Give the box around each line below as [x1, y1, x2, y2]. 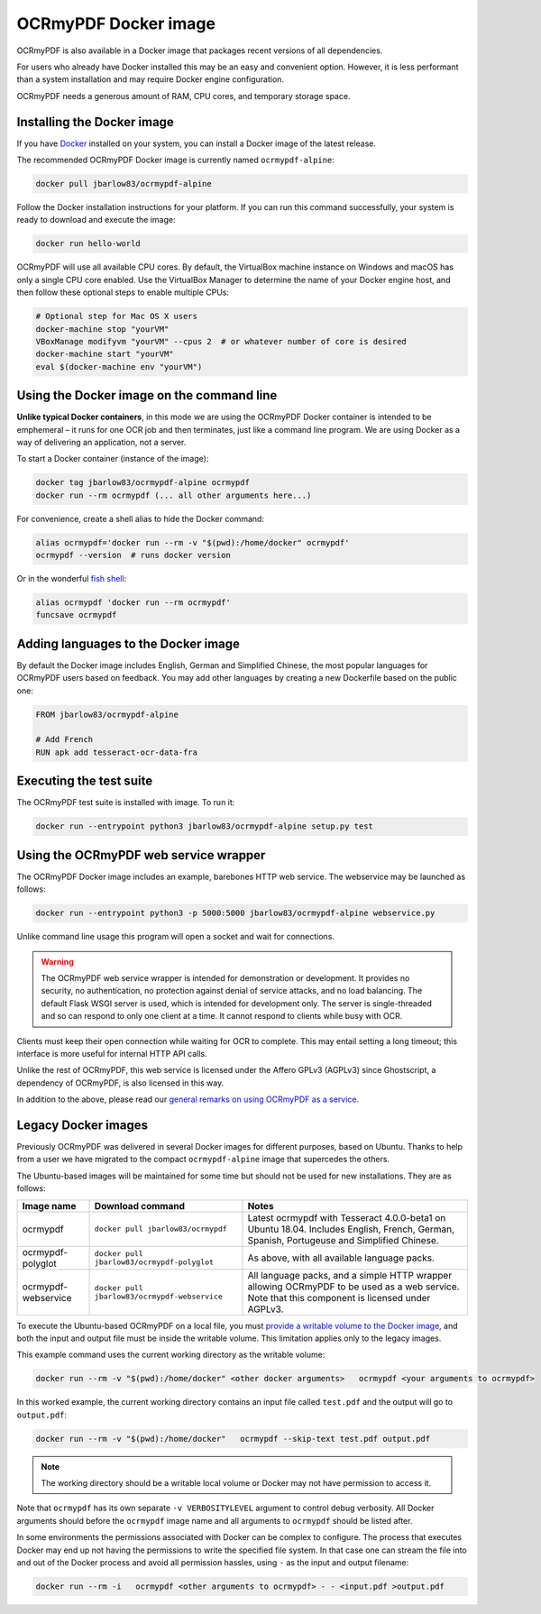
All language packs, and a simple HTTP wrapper [247, 1269, 453, 1281]
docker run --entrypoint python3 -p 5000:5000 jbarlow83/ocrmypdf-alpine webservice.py [35, 908, 436, 919]
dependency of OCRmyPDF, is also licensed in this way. [16, 1078, 225, 1088]
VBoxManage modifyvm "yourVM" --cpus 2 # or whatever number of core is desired [35, 336, 408, 346]
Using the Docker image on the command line [16, 388, 278, 403]
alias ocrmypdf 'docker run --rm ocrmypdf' [35, 598, 232, 608]
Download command [94, 1199, 185, 1212]
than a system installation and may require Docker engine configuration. [16, 74, 284, 85]
